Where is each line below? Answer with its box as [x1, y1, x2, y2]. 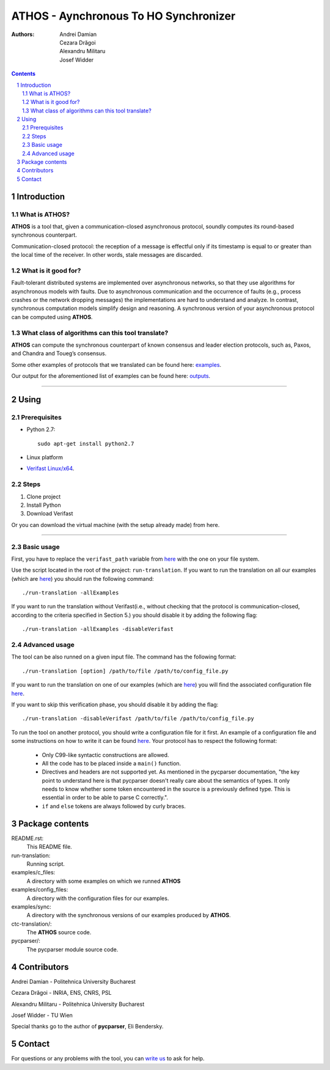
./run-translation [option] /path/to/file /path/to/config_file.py [22, 667, 229, 674]
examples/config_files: [11, 886, 68, 893]
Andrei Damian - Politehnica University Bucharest [11, 978, 136, 985]
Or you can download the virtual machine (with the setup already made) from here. [11, 521, 220, 528]
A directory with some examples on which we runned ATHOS [26, 877, 181, 885]
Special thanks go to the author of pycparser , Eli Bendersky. [11, 1023, 164, 1030]
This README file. [26, 843, 73, 850]
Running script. [26, 860, 65, 868]
